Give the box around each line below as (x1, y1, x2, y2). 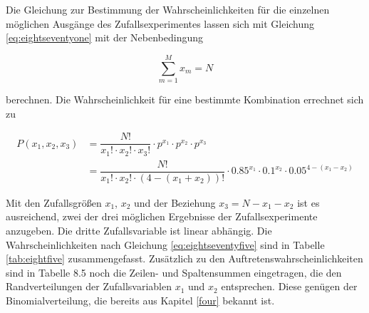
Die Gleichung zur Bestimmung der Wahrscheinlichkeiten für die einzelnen (6, 2, 330, 16)
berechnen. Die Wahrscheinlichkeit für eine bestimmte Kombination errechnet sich (6, 91, 364, 106)
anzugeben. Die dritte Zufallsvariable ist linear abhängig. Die (6, 222, 272, 237)
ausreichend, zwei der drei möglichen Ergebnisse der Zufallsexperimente (6, 209, 318, 224)
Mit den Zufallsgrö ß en (6, 195, 102, 210)
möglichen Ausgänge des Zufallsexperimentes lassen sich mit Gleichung (6, 16, 315, 31)
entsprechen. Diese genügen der (221, 279, 358, 294)
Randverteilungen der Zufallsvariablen (6, 279, 172, 294)
